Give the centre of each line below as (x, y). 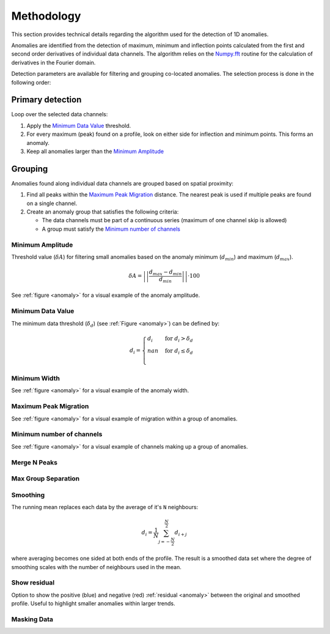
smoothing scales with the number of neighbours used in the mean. (96, 567)
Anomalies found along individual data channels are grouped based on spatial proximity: (122, 183)
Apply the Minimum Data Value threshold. (79, 125)
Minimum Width (36, 378)
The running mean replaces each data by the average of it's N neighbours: (105, 507)
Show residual (33, 583)
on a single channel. (52, 203)
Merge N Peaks (35, 462)
